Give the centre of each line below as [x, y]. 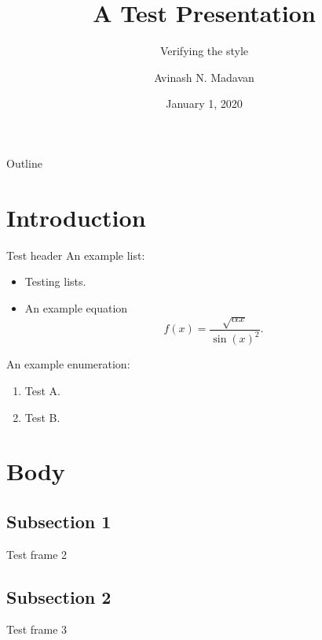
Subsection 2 [59, 596]
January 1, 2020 [204, 104]
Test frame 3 [37, 629]
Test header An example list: [76, 255]
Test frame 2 [37, 554]
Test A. [42, 390]
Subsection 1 [59, 521]
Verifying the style [204, 51]
